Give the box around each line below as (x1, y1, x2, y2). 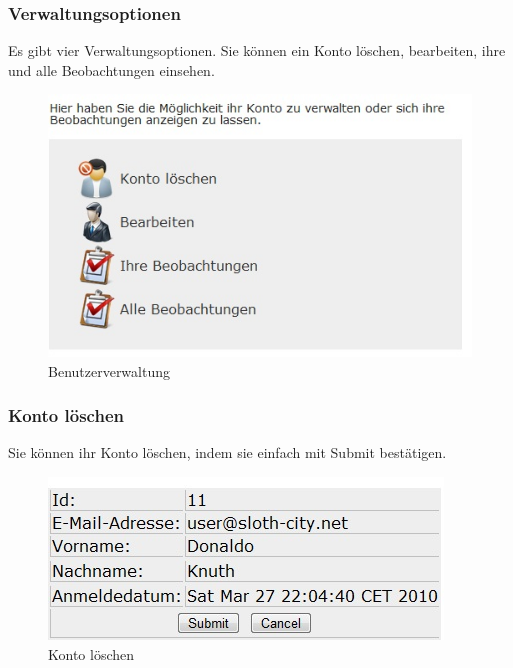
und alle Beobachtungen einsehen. (8, 59, 215, 80)
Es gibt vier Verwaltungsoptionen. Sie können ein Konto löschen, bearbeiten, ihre (8, 40, 506, 61)
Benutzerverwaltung (48, 360, 170, 381)
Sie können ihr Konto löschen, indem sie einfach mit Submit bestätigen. (8, 442, 447, 463)
